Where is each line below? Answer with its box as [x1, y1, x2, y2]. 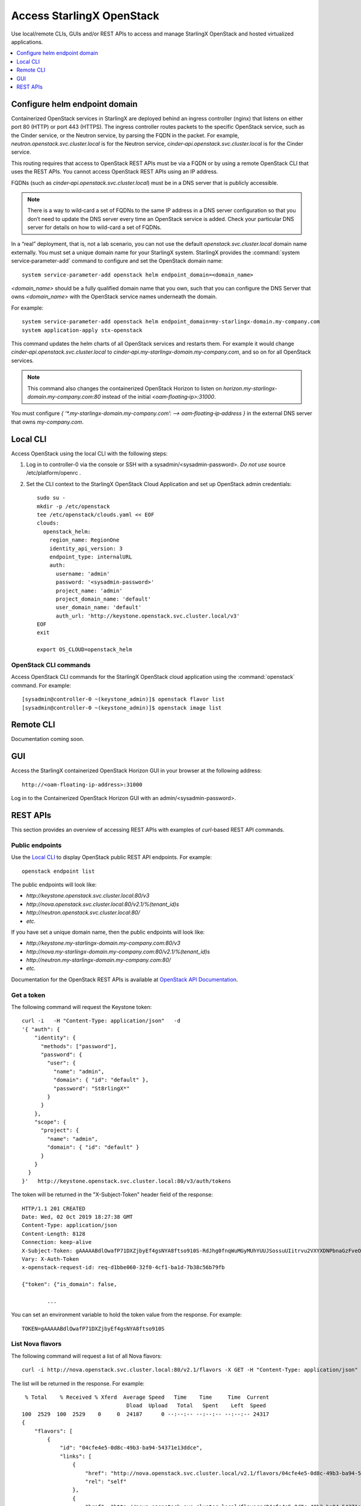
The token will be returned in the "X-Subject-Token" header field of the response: [11, 1191, 213, 1198]
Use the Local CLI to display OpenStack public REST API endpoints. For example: [11, 854, 212, 861]
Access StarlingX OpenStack [11, 9, 159, 22]
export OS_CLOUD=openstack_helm [37, 646, 132, 653]
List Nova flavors [11, 1340, 62, 1348]
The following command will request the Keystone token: [11, 1004, 152, 1011]
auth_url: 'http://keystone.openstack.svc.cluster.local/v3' [55, 612, 240, 619]
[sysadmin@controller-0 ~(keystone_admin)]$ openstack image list [22, 704, 222, 711]
